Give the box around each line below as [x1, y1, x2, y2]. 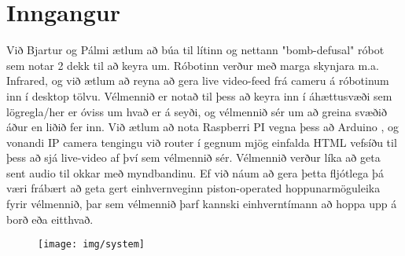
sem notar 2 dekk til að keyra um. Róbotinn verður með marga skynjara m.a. [6, 57, 379, 73]
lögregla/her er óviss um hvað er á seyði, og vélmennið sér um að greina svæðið [6, 103, 387, 119]
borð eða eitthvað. [6, 210, 94, 227]
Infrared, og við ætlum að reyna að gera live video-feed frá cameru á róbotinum [6, 72, 389, 89]
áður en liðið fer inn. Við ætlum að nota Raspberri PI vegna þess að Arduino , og [6, 119, 399, 135]
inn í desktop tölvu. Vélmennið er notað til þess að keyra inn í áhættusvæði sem [6, 87, 392, 104]
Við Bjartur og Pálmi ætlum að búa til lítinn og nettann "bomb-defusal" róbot [6, 42, 385, 58]
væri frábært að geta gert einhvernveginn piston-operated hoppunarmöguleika [6, 180, 381, 196]
